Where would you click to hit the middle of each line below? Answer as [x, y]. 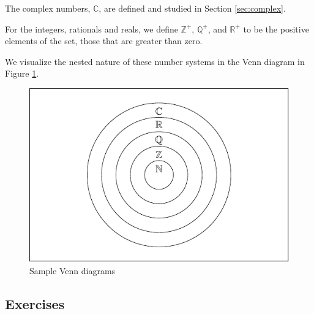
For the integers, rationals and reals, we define [92, 29]
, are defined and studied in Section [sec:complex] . [192, 8]
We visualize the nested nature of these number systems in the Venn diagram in [155, 61]
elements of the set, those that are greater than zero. [104, 41]
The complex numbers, [48, 8]
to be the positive [276, 29]
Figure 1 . [22, 73]
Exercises [35, 303]
